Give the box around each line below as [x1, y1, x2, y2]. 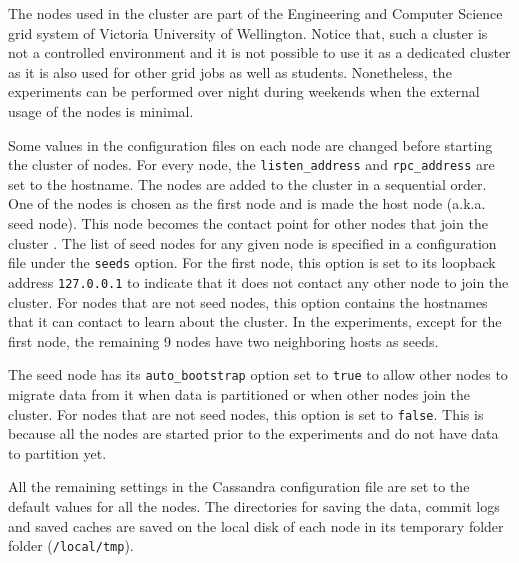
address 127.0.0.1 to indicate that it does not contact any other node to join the [8, 271, 509, 292]
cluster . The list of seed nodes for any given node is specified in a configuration [8, 232, 497, 253]
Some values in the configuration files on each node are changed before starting [8, 134, 493, 155]
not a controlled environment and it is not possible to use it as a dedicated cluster [8, 42, 511, 63]
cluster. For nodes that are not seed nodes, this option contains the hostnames [8, 291, 488, 312]
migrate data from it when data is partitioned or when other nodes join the [8, 383, 470, 404]
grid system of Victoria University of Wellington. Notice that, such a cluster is [8, 22, 488, 43]
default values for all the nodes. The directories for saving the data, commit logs [8, 495, 500, 516]
